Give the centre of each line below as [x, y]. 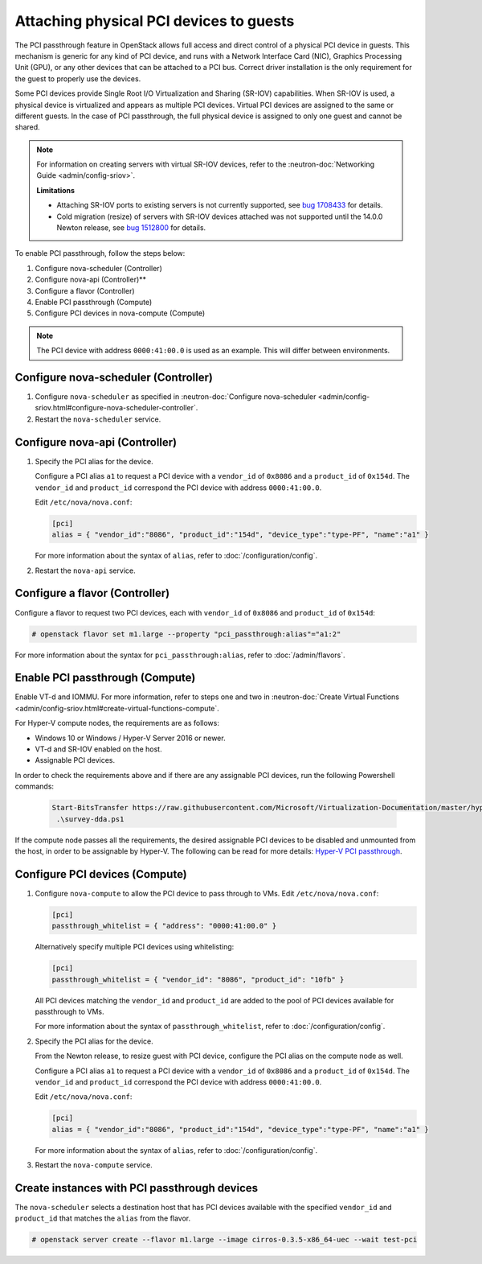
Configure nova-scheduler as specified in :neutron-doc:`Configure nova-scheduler [176, 397]
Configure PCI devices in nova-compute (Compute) [120, 313]
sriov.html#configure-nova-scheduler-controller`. [116, 408]
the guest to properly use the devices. [78, 78]
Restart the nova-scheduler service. [98, 419]
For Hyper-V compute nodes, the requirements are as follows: [117, 723]
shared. [27, 127]
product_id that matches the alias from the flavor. [103, 1218]
